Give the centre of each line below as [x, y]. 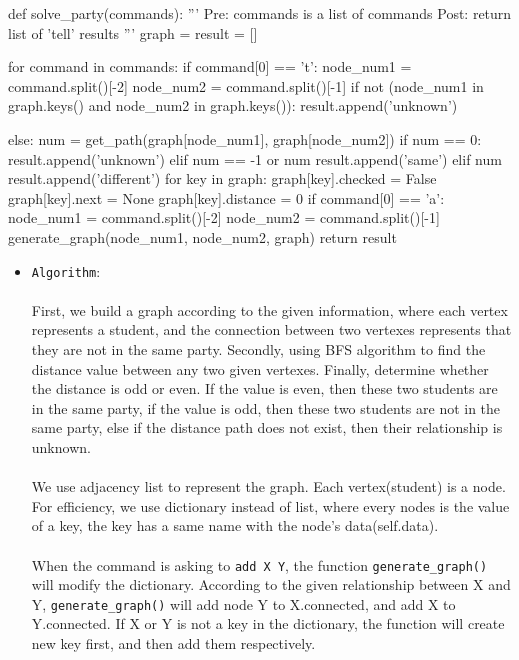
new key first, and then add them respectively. [173, 643]
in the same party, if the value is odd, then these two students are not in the [266, 407]
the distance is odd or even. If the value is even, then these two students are [264, 388]
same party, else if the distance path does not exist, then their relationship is [267, 427]
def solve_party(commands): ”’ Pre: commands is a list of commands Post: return [260, 13]
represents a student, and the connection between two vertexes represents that [271, 329]
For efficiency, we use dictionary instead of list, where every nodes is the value [270, 505]
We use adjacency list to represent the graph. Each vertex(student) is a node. [268, 486]
